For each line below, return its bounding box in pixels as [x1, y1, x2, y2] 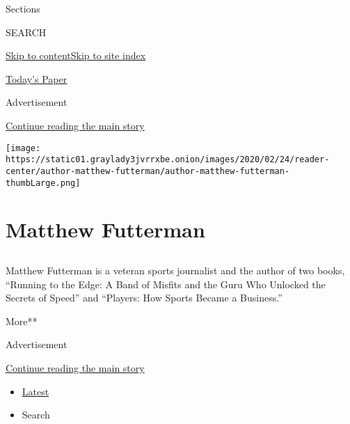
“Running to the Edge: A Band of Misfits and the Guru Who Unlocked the [6, 276, 326, 291]
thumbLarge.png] [6, 178, 81, 188]
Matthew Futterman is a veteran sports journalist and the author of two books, [6, 262, 345, 277]
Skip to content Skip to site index [6, 48, 146, 63]
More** [6, 313, 38, 328]
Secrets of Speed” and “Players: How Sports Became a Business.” [6, 290, 283, 305]
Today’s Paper [6, 71, 67, 86]
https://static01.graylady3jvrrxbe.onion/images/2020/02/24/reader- [6, 155, 330, 165]
